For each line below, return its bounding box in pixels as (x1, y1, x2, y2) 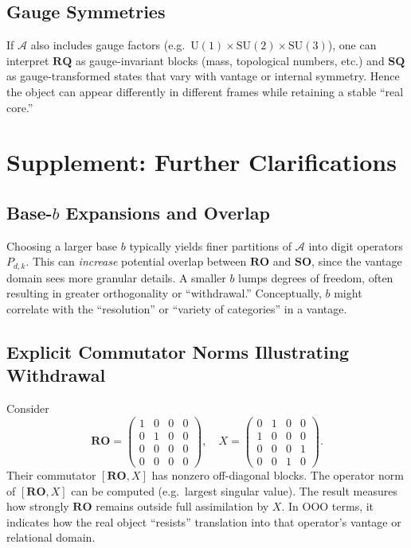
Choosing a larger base (6, 237, 118, 254)
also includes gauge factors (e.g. (30, 37, 186, 53)
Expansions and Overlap (65, 200, 270, 224)
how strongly (6, 498, 69, 515)
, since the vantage (311, 253, 402, 270)
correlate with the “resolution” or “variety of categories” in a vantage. (6, 300, 347, 317)
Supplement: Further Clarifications (6, 146, 397, 178)
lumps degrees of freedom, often (238, 269, 393, 286)
